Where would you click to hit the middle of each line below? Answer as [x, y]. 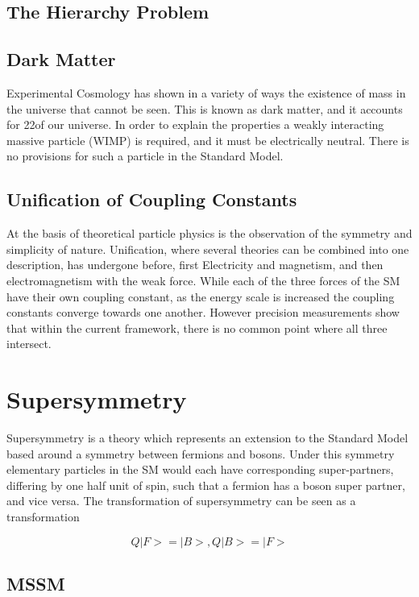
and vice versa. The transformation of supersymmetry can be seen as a [181, 501]
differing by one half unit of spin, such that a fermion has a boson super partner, [206, 485]
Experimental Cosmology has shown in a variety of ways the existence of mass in [206, 92]
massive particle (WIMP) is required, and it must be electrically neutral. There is [208, 140]
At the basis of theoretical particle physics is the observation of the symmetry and [209, 233]
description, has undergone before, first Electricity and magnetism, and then [195, 265]
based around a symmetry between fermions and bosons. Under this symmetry [201, 453]
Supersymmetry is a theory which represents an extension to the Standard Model [207, 438]
